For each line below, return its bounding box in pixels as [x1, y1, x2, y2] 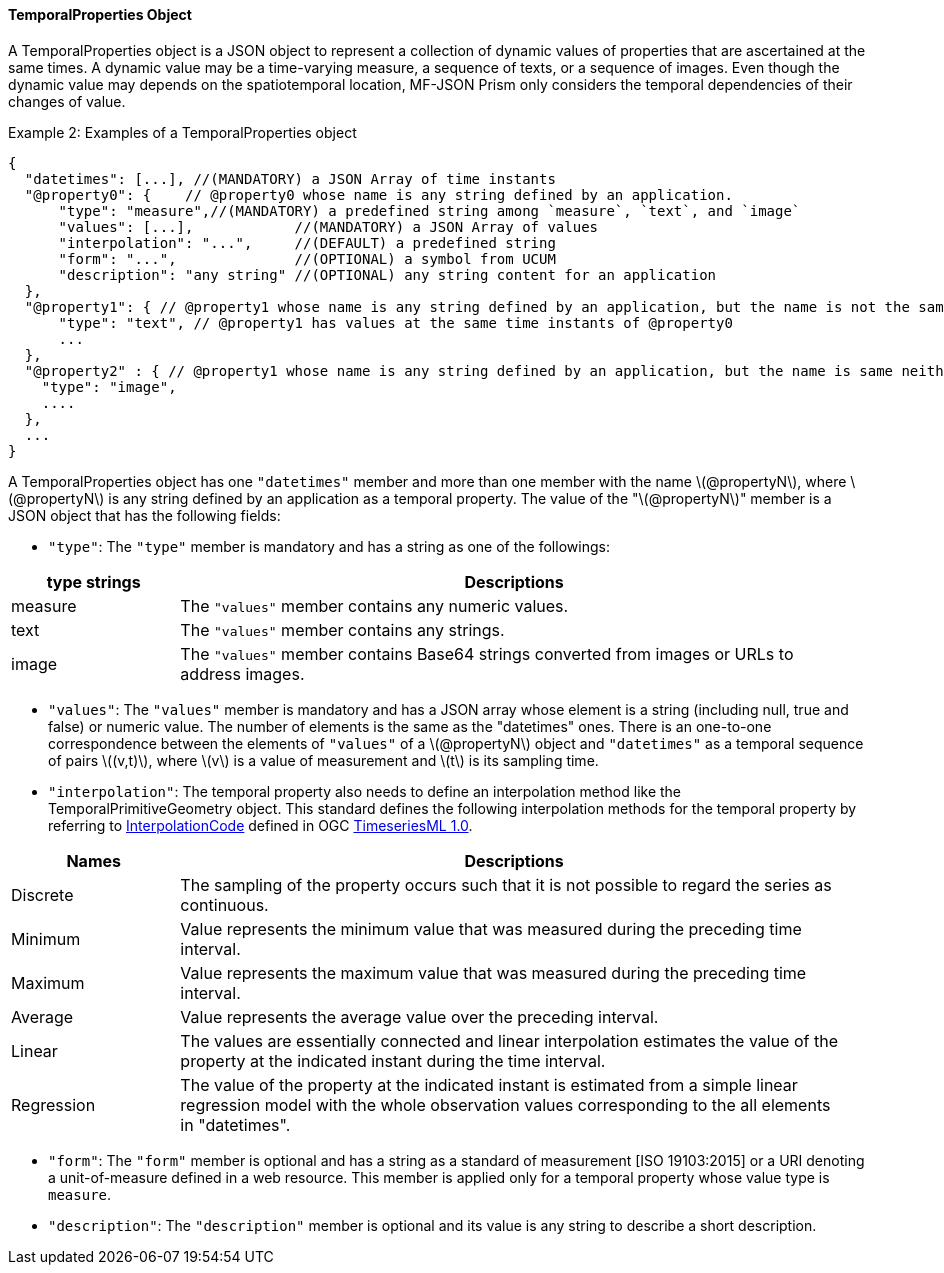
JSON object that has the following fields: [8, 506, 281, 524]
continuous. [180, 894, 269, 915]
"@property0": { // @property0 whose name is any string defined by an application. [24, 186, 733, 203]
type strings [46, 571, 141, 592]
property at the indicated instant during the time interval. [180, 1050, 606, 1071]
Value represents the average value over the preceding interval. [180, 1006, 659, 1027]
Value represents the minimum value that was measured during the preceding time [180, 918, 802, 939]
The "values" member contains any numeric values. [180, 595, 569, 616]
